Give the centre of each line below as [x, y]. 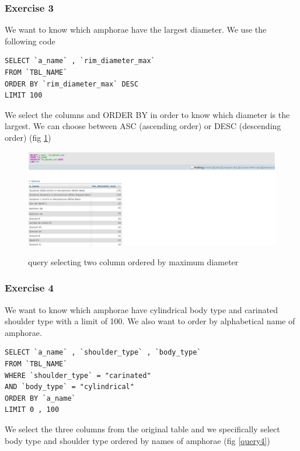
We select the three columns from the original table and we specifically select [142, 429]
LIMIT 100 [24, 96]
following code [30, 41]
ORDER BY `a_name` [40, 398]
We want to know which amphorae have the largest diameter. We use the [136, 30]
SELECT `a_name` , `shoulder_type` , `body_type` [103, 353]
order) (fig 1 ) [28, 137]
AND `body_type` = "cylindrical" [69, 387]
